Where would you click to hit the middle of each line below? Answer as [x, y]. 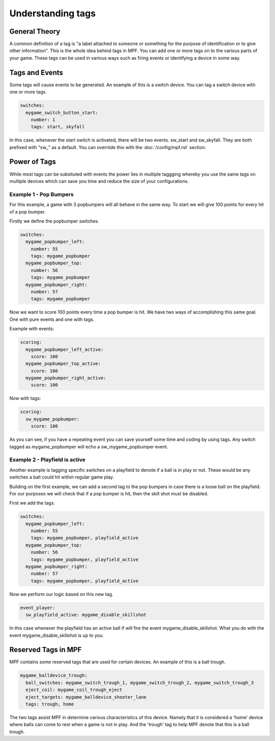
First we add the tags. [32, 503]
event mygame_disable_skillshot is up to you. [57, 635]
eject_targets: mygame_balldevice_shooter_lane [86, 697]
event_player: [38, 607]
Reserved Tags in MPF [46, 650]
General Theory [35, 31]
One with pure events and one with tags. [52, 319]
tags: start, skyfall [58, 127]
